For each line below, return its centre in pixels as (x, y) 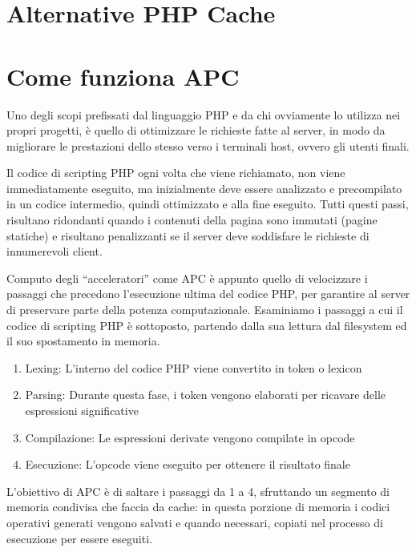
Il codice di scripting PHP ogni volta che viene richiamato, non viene (176, 173)
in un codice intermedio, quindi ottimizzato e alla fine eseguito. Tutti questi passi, (208, 204)
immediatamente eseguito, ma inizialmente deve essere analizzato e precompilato (204, 188)
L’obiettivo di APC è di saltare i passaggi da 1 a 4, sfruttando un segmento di (198, 491)
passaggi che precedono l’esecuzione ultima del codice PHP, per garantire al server (208, 294)
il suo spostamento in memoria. (83, 341)
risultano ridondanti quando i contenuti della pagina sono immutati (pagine (192, 220)
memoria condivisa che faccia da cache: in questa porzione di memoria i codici (198, 507)
